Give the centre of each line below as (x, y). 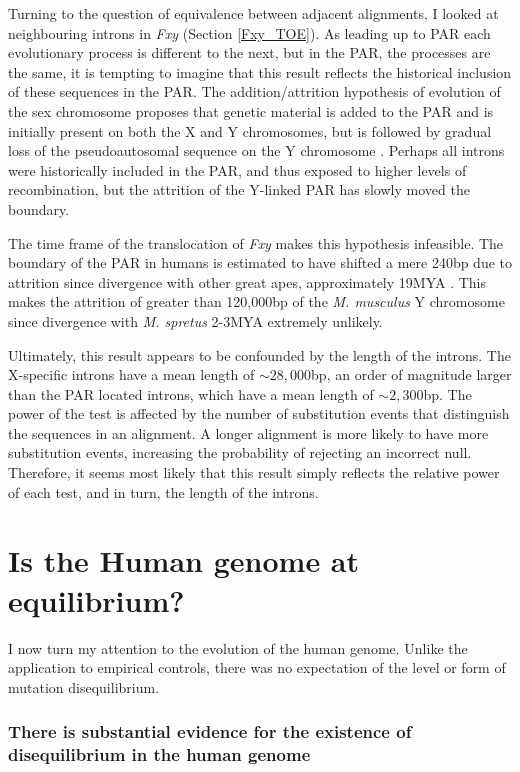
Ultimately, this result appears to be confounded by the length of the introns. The (259, 354)
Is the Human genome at (184, 560)
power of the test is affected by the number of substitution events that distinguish (259, 413)
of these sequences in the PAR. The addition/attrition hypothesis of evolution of (254, 91)
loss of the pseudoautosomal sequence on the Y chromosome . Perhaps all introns (256, 150)
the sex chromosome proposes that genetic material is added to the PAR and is (251, 110)
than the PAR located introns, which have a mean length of (191, 393)
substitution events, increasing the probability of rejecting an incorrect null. (240, 452)
